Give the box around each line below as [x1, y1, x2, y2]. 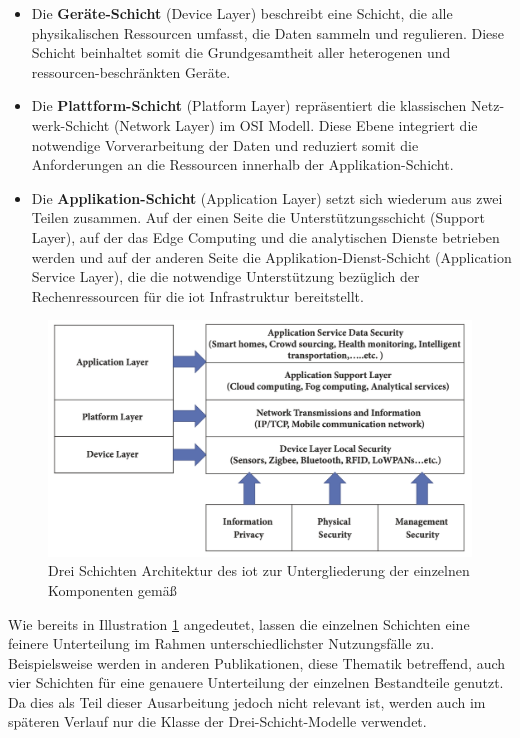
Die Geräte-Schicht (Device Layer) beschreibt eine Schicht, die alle [31, 3, 453, 23]
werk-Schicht [31, 114, 110, 135]
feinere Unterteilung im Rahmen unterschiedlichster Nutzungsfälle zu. [8, 633, 435, 654]
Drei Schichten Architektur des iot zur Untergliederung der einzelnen [48, 560, 470, 581]
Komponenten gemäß [48, 579, 177, 600]
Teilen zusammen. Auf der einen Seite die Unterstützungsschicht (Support [31, 207, 485, 228]
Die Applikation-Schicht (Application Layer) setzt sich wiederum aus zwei [31, 187, 503, 208]
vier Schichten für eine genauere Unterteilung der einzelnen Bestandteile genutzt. [8, 672, 504, 693]
